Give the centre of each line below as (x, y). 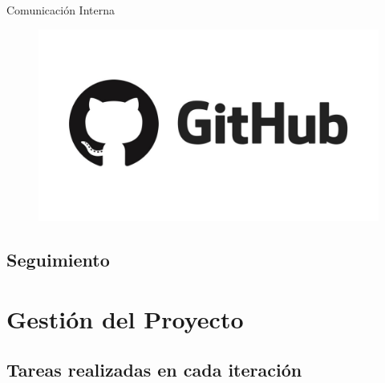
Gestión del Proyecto (125, 318)
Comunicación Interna (61, 10)
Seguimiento (58, 260)
